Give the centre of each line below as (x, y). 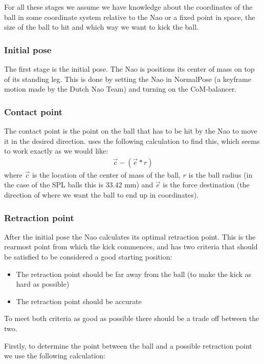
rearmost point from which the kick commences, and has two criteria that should (131, 247)
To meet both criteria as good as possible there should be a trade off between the (132, 318)
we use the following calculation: (55, 356)
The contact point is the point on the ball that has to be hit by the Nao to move (131, 131)
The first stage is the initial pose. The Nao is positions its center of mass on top (129, 69)
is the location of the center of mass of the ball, (106, 174)
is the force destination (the (206, 185)
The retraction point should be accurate (79, 301)
